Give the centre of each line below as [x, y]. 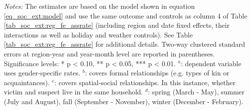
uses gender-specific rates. [42, 73]
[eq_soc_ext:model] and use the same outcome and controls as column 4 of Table [126, 15]
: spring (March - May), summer [196, 92]
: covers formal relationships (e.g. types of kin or [157, 73]
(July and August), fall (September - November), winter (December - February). [124, 101]
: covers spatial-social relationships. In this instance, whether [145, 82]
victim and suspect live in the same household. [73, 92]
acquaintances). [27, 82]
